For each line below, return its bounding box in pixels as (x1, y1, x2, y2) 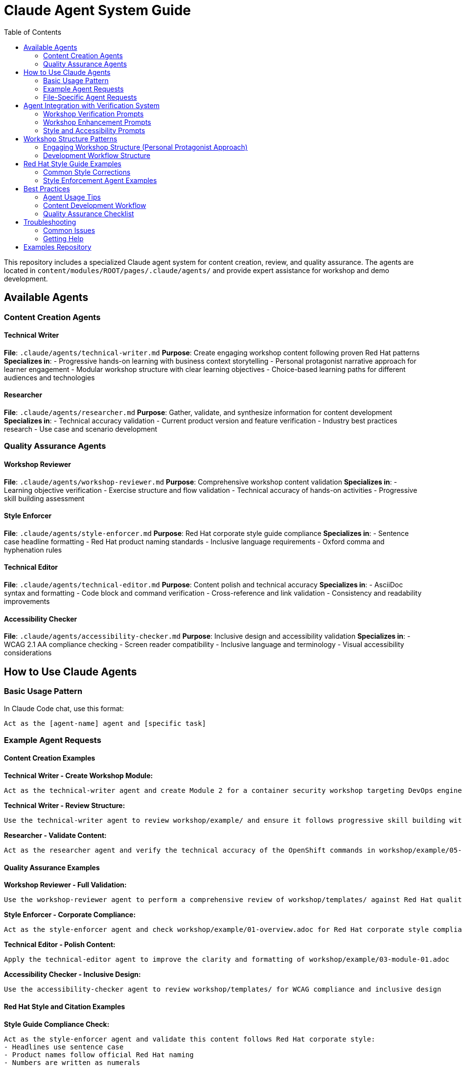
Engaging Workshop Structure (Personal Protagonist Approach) (43, 142, 248, 151)
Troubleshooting (23, 217, 76, 226)
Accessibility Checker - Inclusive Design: (4, 970, 141, 979)
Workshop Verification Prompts (43, 109, 144, 118)
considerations (4, 649, 52, 657)
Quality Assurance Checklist (43, 209, 134, 218)
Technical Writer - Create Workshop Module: (4, 771, 153, 780)
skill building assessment (4, 494, 85, 503)
